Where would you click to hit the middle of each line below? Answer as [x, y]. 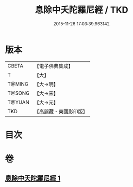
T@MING [18, 84]
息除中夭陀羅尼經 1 [33, 178]
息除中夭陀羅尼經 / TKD [82, 10]
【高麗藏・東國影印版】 [61, 111]
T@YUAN [18, 102]
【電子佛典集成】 [54, 66]
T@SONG [19, 93]
